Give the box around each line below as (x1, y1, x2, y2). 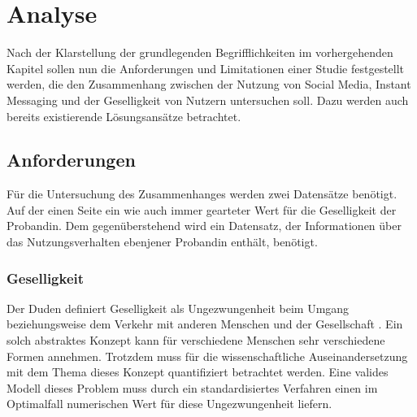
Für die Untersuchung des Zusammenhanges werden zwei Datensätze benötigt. (7, 185, 397, 202)
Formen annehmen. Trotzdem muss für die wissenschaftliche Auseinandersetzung (7, 347, 408, 364)
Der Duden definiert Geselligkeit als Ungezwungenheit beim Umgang (7, 299, 350, 316)
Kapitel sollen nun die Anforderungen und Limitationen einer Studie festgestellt (7, 59, 405, 76)
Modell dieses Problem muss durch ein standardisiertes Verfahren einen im (7, 379, 378, 396)
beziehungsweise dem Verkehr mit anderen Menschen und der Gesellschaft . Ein (7, 315, 403, 332)
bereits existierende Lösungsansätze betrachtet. (7, 107, 241, 124)
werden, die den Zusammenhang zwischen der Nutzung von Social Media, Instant (7, 76, 411, 93)
